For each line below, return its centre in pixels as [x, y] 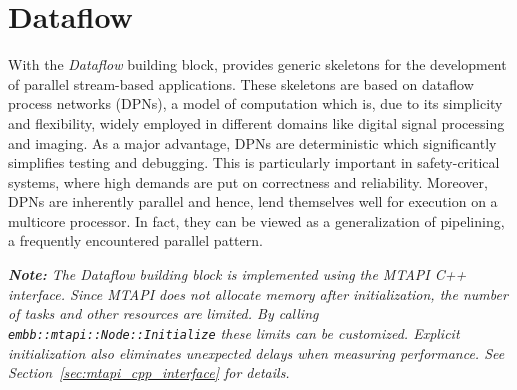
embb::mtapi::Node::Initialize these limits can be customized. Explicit [234, 332]
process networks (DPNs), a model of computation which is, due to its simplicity [255, 103]
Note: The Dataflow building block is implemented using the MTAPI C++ [237, 274]
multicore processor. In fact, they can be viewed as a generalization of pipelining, [256, 220]
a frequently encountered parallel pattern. [135, 240]
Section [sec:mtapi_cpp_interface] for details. [149, 372]
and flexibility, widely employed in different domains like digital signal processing [256, 122]
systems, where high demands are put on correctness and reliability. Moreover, [248, 181]
